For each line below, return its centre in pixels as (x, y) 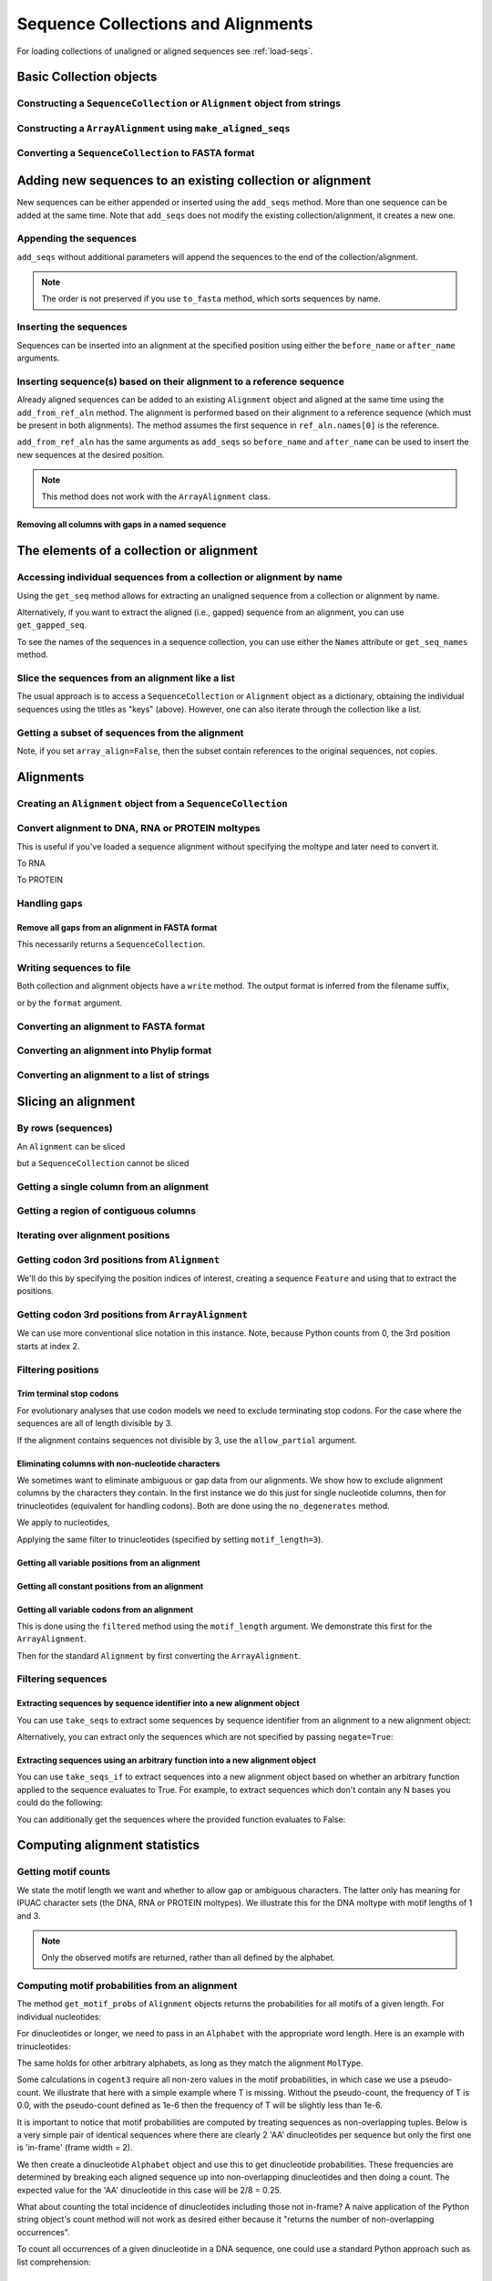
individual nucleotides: (59, 2016)
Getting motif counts (64, 1872)
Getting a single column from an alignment (113, 1186)
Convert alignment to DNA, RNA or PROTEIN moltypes (138, 828)
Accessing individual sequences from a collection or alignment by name (180, 578)
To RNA (31, 863)
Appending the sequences (77, 239)
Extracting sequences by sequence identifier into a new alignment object (158, 1703)
